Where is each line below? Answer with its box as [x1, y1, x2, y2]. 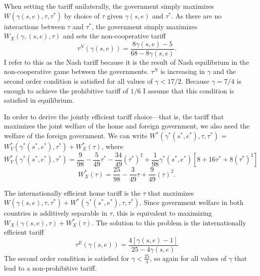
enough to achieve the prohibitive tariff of [4, 85, 128, 95]
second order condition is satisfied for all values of [4, 76, 153, 86]
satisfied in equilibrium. [4, 95, 74, 105]
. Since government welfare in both [140, 197, 244, 207]
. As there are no [171, 10, 222, 20]
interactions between [4, 21, 65, 31]
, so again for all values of [150, 253, 227, 263]
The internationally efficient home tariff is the [4, 187, 141, 198]
